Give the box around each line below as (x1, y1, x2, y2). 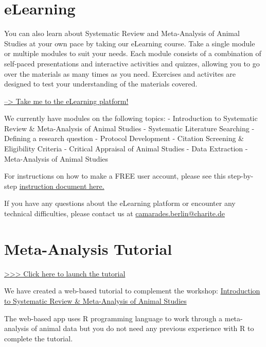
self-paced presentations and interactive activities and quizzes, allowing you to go (4, 58, 260, 68)
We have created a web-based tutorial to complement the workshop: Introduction (4, 285, 260, 296)
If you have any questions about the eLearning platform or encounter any (4, 198, 236, 209)
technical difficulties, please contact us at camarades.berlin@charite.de (4, 208, 225, 219)
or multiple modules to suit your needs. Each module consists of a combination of (4, 48, 261, 59)
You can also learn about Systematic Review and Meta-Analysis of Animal (4, 28, 240, 39)
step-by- (228, 170, 254, 181)
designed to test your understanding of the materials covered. (4, 78, 198, 89)
